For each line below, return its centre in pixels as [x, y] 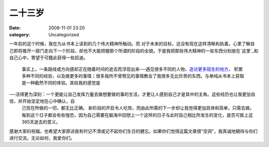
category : [20, 34]
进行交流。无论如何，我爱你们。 [42, 138]
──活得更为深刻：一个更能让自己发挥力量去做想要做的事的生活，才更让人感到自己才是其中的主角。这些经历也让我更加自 [132, 94]
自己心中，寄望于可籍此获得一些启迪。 [49, 58]
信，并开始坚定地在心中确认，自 [42, 101]
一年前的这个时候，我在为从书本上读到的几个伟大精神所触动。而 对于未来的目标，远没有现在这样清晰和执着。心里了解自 [132, 44]
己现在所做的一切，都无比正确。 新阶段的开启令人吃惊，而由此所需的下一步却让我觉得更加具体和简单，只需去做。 [138, 108]
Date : [15, 28]
